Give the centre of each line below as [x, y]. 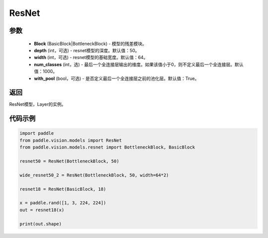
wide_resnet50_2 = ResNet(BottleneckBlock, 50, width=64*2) [94, 175]
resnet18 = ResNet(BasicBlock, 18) [63, 189]
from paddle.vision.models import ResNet [71, 140]
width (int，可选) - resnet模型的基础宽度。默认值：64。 [91, 58]
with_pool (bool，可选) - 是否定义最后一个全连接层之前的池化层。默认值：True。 [117, 78]
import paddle [37, 133]
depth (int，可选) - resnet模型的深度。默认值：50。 [87, 50]
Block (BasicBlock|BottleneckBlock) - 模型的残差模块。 [90, 43]
